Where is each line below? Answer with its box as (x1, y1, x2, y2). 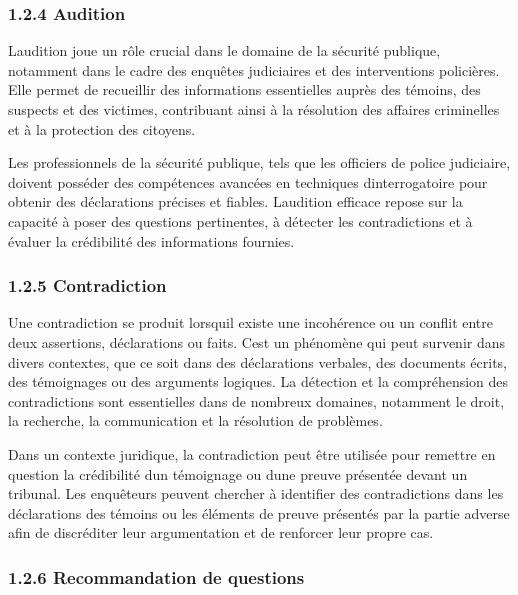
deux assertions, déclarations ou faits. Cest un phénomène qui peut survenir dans (8, 331, 506, 352)
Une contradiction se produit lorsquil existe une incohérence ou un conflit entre (8, 312, 493, 333)
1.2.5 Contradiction (8, 273, 167, 298)
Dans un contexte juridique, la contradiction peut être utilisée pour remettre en (8, 443, 496, 464)
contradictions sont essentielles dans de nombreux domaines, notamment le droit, (8, 390, 505, 411)
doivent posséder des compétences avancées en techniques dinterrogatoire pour (8, 171, 488, 192)
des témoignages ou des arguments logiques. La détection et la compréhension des (8, 371, 509, 392)
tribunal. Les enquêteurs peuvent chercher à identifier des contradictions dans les (8, 483, 504, 504)
